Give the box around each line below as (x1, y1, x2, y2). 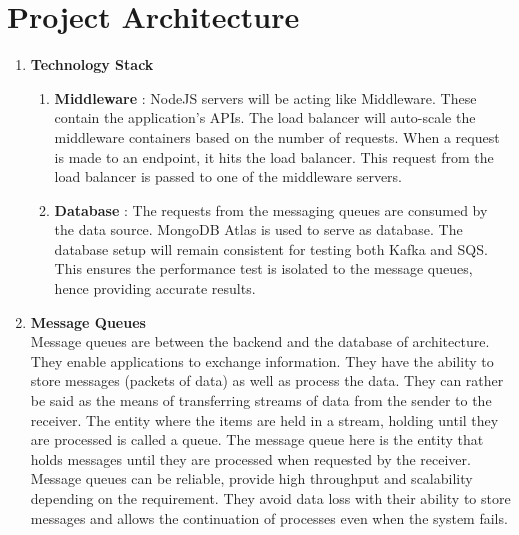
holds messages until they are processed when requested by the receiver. (30, 448, 471, 469)
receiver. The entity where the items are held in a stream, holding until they (30, 409, 499, 430)
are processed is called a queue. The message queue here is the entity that (30, 429, 484, 450)
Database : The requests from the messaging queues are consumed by (54, 199, 488, 220)
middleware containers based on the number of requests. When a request (54, 126, 500, 147)
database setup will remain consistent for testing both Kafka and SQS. (54, 238, 488, 259)
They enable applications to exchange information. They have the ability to (30, 350, 494, 371)
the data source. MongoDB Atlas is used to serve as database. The (54, 219, 463, 240)
